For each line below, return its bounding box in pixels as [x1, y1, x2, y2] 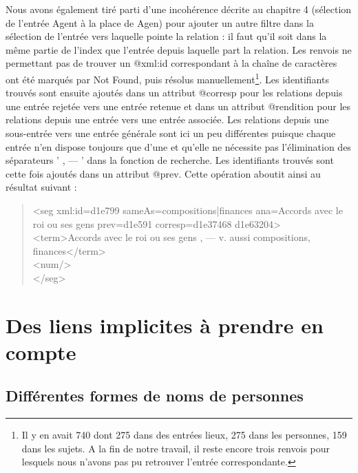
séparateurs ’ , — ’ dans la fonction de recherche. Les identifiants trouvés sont [6, 153, 334, 167]
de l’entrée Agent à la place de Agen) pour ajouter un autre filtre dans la [6, 15, 314, 30]
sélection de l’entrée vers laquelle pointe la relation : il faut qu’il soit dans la [6, 29, 327, 43]
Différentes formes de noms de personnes [6, 385, 304, 406]
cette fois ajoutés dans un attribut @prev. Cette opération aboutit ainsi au [6, 166, 321, 180]
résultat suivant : [6, 180, 77, 194]
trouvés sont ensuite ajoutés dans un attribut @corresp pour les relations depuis [6, 85, 343, 100]
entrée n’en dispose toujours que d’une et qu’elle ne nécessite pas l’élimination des [6, 139, 351, 154]
